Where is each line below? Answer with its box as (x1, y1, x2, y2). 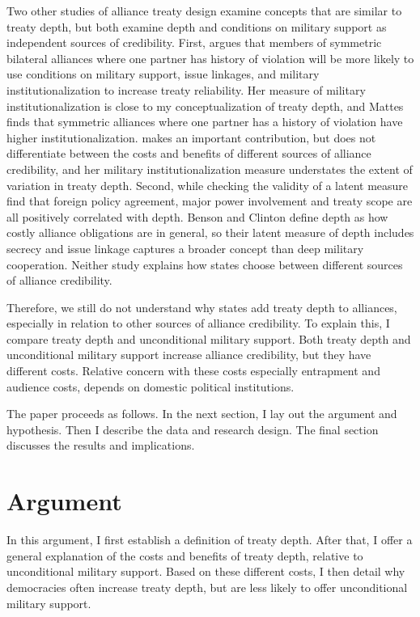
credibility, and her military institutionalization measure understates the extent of (6, 160, 413, 177)
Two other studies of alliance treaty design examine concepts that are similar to (6, 2, 402, 19)
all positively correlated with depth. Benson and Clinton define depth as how (6, 208, 388, 225)
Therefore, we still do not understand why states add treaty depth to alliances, (6, 298, 397, 315)
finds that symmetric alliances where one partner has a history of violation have (6, 113, 403, 130)
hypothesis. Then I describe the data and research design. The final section (6, 420, 379, 437)
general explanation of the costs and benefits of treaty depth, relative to (6, 547, 363, 564)
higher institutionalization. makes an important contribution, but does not (6, 129, 376, 146)
